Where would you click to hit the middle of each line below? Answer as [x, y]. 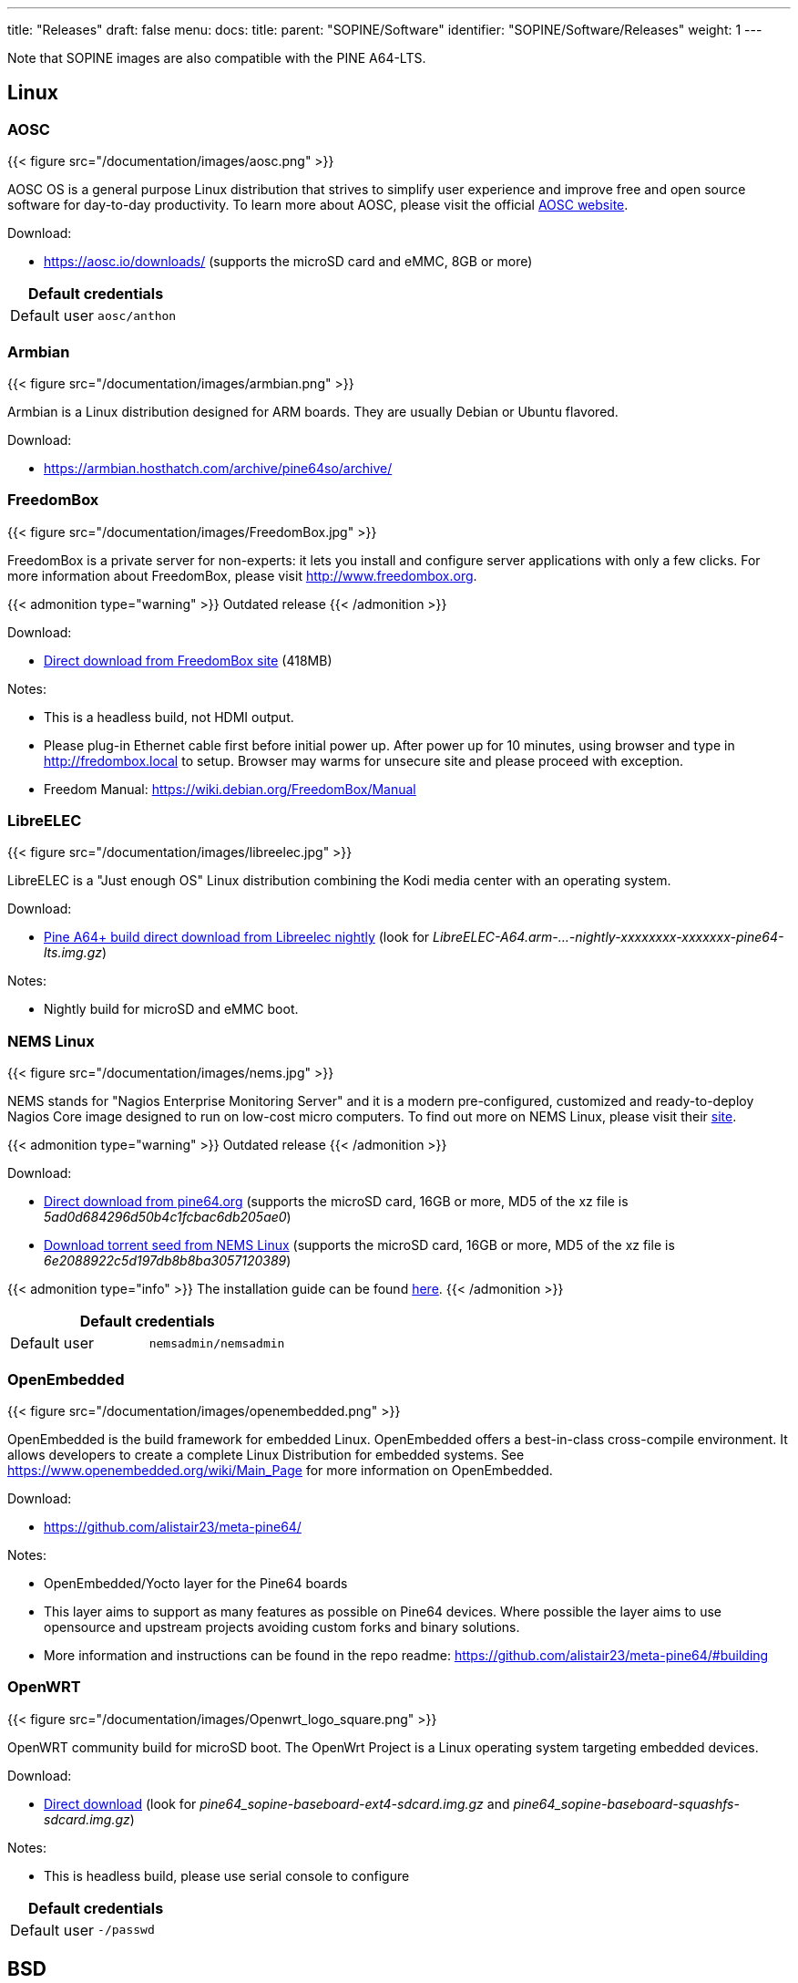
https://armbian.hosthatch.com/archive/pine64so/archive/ [218, 468]
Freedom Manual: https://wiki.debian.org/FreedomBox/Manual [230, 789]
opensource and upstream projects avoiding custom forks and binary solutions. [282, 1627]
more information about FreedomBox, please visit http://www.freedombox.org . [242, 575]
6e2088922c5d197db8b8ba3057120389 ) [168, 1261]
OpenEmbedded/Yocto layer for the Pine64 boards [196, 1583]
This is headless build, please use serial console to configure [227, 1875]
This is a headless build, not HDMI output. [169, 717]
